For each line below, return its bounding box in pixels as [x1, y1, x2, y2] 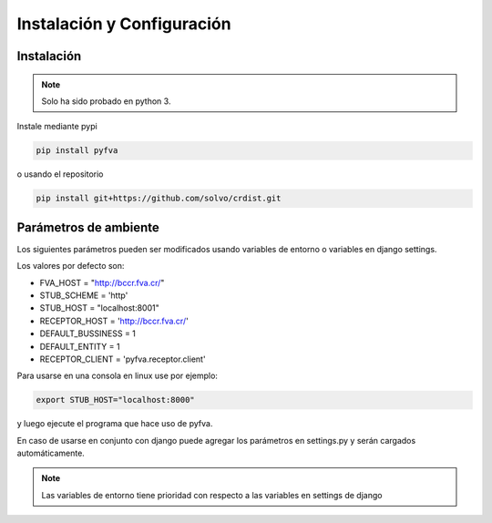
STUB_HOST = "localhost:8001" [39, 303, 159, 313]
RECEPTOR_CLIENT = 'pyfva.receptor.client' [39, 354, 206, 364]
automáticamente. [16, 447, 86, 459]
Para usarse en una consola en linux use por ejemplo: [16, 370, 219, 382]
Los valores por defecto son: [16, 261, 125, 272]
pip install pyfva [36, 146, 118, 156]
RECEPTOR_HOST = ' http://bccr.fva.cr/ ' [39, 315, 189, 326]
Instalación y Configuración [16, 14, 231, 34]
